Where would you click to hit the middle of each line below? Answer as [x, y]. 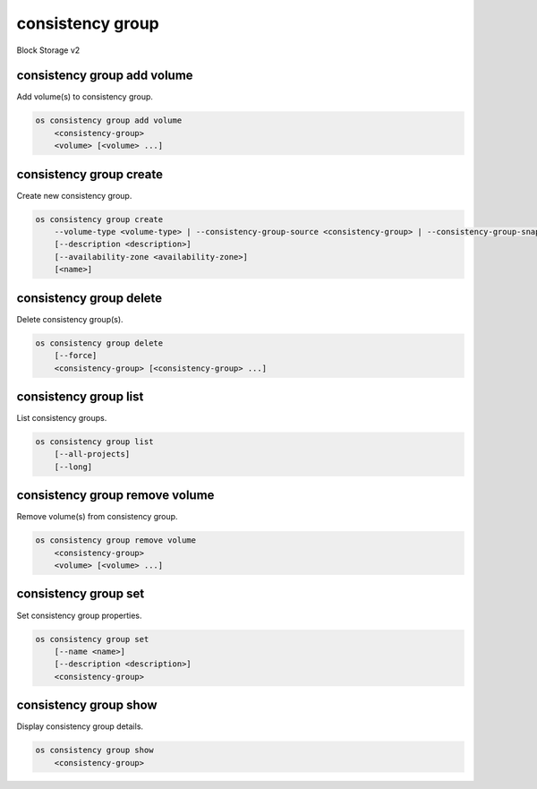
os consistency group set [92, 639]
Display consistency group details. [80, 726]
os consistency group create [99, 219]
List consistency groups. [62, 418]
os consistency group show [94, 750]
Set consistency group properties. [79, 615]
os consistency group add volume [109, 120]
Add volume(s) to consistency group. [85, 97]
